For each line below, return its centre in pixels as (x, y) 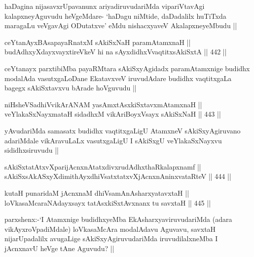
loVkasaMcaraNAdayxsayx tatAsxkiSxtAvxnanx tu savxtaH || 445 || (108, 202)
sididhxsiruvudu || (32, 150)
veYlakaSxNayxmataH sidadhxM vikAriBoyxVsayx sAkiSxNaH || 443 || (113, 114)
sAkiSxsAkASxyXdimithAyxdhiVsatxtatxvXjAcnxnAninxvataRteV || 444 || (118, 176)
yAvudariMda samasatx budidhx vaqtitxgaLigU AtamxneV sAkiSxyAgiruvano (123, 130)
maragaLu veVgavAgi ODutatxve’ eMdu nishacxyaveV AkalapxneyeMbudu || (121, 25)
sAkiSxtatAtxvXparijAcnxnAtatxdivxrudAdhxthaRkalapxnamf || (103, 166)
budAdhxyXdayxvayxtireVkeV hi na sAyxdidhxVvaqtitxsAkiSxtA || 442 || (116, 52)
